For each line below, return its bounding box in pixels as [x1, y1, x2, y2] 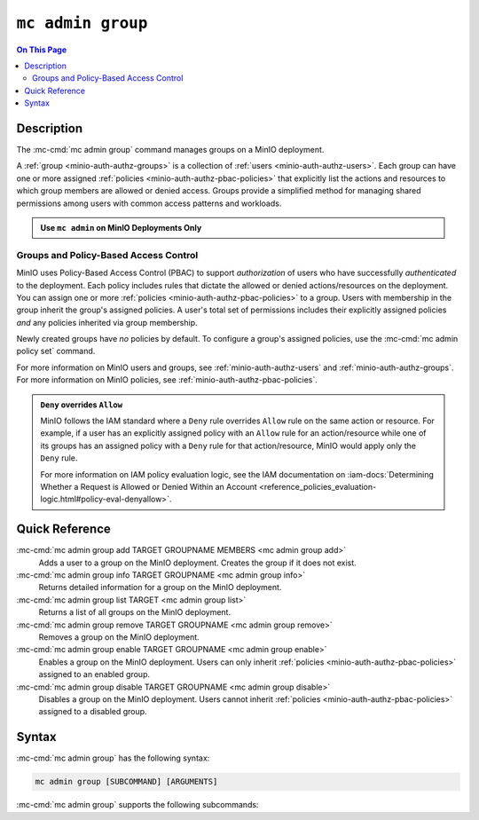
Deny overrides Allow [40, 399, 123, 410]
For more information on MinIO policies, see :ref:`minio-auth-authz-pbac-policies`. [16, 375, 318, 385]
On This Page [16, 44, 67, 55]
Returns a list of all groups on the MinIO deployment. [38, 607, 231, 618]
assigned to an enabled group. [38, 669, 151, 680]
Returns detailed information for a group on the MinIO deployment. [38, 582, 282, 593]
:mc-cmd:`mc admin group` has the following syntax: [16, 753, 210, 763]
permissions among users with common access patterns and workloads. [16, 198, 282, 209]
